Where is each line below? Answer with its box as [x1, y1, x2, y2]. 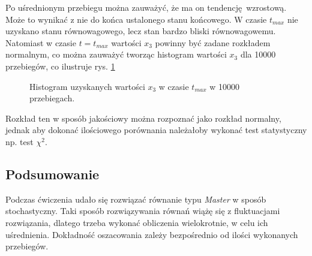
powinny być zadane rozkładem [155, 36, 271, 49]
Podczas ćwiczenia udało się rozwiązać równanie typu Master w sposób [5, 192, 266, 205]
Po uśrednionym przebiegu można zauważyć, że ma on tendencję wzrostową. [5, 1, 287, 13]
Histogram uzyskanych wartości [29, 80, 145, 92]
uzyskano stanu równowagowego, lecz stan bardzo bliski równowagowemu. [5, 25, 276, 37]
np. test [5, 135, 34, 147]
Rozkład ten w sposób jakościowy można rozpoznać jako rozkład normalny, [5, 112, 281, 124]
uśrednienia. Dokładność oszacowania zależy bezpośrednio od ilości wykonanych [5, 228, 298, 240]
